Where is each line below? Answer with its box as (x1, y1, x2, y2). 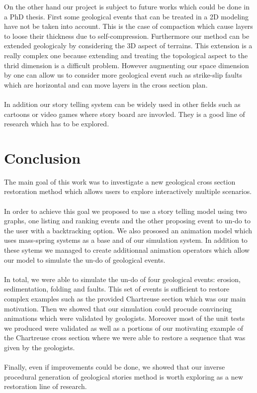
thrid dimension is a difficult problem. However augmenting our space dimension (4, 60, 249, 70)
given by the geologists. (4, 342, 75, 352)
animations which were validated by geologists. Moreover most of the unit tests (4, 313, 245, 323)
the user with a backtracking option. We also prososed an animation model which (4, 225, 252, 235)
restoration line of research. (4, 381, 87, 392)
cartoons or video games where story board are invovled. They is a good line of (4, 108, 245, 119)
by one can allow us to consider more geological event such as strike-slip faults (4, 70, 242, 80)
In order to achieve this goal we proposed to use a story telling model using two (4, 205, 247, 216)
